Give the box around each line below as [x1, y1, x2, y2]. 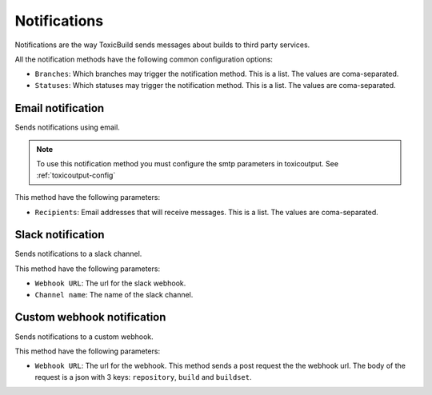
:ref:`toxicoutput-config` [36, 170, 116, 180]
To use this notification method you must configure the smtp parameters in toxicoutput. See [36, 159, 339, 169]
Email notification [14, 101, 105, 115]
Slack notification [14, 228, 105, 241]
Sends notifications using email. [14, 122, 120, 132]
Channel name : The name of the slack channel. [34, 289, 194, 299]
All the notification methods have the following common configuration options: [14, 54, 274, 64]
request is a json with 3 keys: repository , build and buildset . [34, 372, 252, 381]
